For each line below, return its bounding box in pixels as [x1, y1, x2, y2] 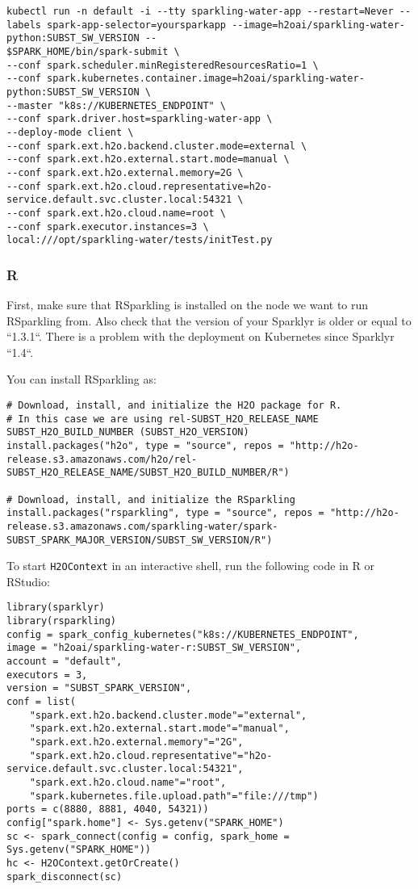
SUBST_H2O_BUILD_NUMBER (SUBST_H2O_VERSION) [6, 426, 249, 438]
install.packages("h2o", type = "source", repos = [6, 439, 284, 451]
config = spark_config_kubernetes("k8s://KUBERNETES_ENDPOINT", [6, 628, 359, 640]
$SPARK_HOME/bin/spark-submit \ [6, 45, 180, 57]
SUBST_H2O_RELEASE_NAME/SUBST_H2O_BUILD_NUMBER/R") [6, 467, 290, 479]
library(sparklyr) [6, 602, 105, 614]
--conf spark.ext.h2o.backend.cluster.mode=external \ [6, 140, 307, 152]
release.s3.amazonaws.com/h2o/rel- [6, 453, 198, 465]
